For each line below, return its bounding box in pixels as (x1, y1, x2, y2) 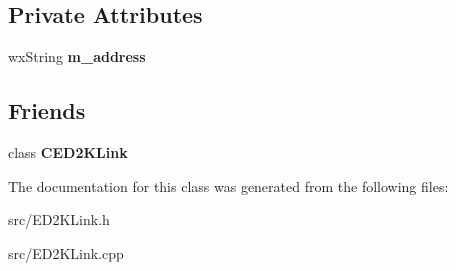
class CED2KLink (8, 142, 128, 162)
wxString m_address (8, 46, 146, 67)
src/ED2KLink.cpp (8, 242, 124, 263)
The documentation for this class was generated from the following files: (8, 175, 449, 196)
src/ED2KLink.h (8, 209, 110, 230)
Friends (8, 95, 86, 126)
